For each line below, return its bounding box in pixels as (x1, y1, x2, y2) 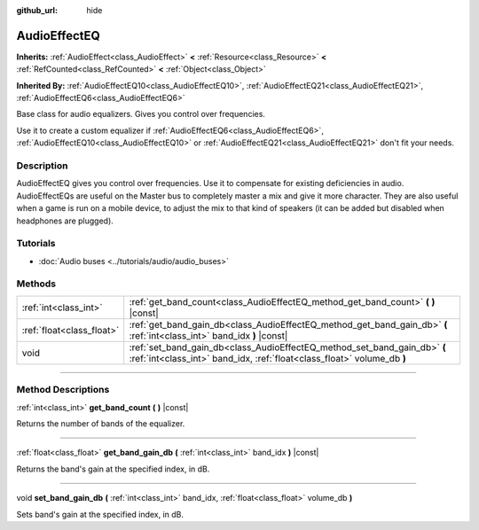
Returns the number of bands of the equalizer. (16, 417, 185, 429)
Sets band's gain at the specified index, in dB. (16, 509, 185, 519)
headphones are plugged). (16, 215, 114, 226)
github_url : (16, 5, 58, 15)
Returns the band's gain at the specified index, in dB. (16, 464, 210, 474)
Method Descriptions (16, 384, 110, 396)
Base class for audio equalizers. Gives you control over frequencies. (16, 109, 266, 120)
